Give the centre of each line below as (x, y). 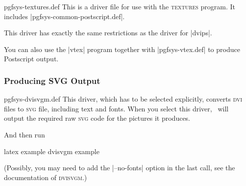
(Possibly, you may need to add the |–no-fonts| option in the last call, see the (120, 168)
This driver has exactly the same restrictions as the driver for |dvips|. (108, 33)
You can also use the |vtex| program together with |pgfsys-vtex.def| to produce (122, 49)
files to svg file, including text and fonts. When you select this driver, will (116, 108)
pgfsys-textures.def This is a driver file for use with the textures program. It (120, 6)
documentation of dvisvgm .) (46, 177)
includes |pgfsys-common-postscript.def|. (64, 16)
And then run (25, 134)
